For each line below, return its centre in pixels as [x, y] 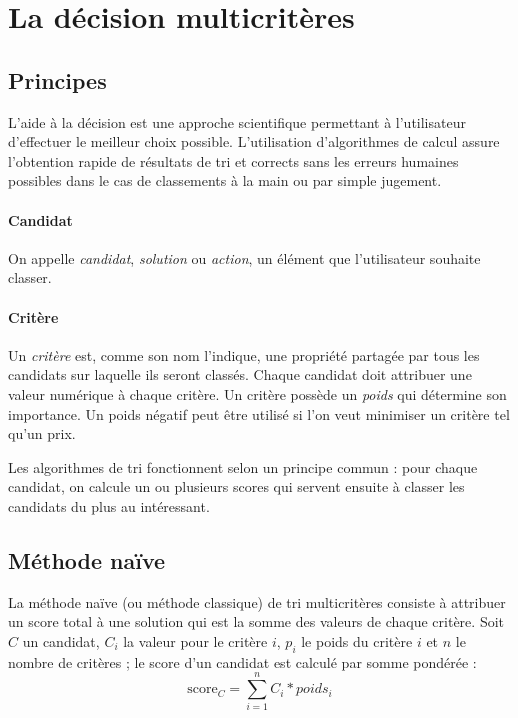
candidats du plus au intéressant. [109, 505]
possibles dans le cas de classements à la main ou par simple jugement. [225, 180]
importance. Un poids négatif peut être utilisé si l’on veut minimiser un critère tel [259, 413]
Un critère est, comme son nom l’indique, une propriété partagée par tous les [244, 354]
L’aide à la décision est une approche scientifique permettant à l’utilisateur [237, 121]
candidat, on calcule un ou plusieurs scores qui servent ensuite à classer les [236, 486]
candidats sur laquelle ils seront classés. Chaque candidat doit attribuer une [240, 374]
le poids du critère [357, 640]
